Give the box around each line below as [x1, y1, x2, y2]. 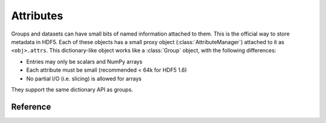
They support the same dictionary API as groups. [11, 86, 133, 93]
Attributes [11, 9, 63, 22]
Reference [11, 101, 51, 112]
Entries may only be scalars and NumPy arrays [26, 58, 143, 65]
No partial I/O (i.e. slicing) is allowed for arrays [26, 75, 142, 82]
